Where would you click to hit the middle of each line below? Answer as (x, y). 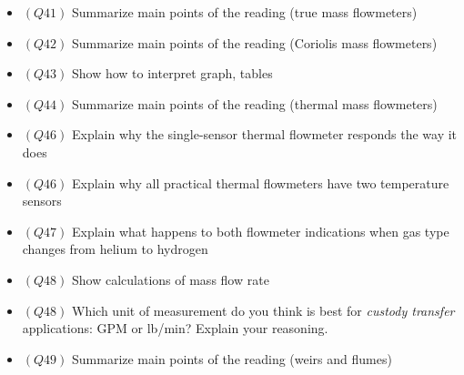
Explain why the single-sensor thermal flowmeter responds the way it (265, 134)
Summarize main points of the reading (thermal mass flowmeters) (255, 103)
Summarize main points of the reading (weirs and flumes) (232, 358)
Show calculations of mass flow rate (171, 279)
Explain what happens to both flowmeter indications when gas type (261, 231)
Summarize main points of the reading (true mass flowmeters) (245, 12)
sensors (42, 201)
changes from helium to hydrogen (115, 249)
